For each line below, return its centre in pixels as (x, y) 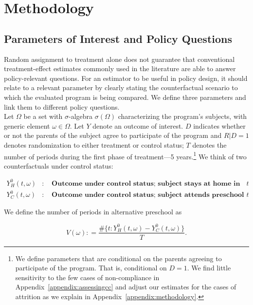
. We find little (209, 268)
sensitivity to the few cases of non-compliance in (87, 277)
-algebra (81, 116)
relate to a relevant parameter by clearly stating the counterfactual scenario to (121, 87)
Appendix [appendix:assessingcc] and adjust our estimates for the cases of (126, 287)
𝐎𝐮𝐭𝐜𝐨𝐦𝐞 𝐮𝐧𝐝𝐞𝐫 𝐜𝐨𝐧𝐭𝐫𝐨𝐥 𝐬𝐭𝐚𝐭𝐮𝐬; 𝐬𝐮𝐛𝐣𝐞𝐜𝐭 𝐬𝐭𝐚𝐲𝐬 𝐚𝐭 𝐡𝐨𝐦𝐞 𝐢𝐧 (146, 183)
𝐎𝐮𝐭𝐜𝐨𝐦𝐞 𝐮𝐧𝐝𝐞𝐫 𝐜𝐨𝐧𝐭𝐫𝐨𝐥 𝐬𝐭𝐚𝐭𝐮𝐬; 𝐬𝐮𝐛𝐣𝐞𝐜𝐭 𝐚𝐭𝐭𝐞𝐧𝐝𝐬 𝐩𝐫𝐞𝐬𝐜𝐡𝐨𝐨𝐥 (148, 195)
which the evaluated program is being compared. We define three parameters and (125, 97)
